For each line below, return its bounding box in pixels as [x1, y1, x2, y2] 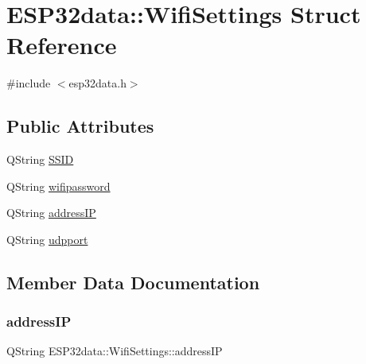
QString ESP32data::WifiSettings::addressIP [6, 343, 223, 359]
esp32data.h [68, 75, 127, 91]
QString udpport [6, 230, 88, 247]
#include [6, 75, 51, 91]
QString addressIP [6, 204, 96, 221]
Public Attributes [6, 114, 154, 138]
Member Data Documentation [6, 269, 260, 294]
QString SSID [6, 151, 74, 168]
